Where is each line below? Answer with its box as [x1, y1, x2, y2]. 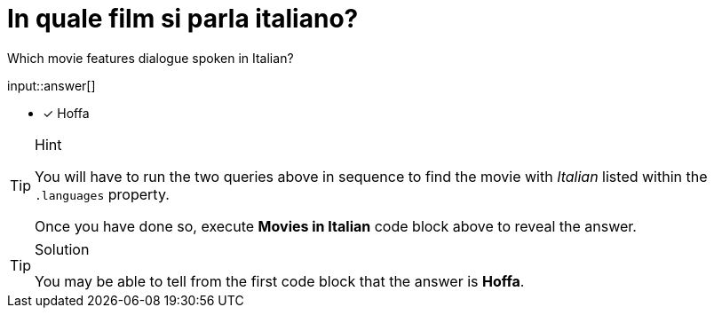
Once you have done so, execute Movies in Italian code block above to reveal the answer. [35, 217, 637, 235]
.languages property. [35, 185, 170, 203]
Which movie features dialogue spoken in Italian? [7, 50, 294, 66]
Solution [35, 240, 90, 258]
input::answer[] [7, 77, 96, 93]
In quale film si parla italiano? [7, 4, 359, 34]
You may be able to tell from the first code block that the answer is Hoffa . [35, 272, 525, 290]
